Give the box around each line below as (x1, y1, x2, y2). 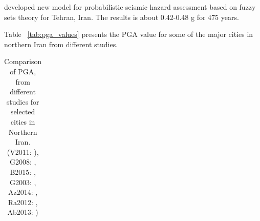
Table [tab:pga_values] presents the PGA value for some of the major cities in (4, 29, 253, 39)
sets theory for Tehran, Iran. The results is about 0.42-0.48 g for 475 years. (4, 11, 239, 22)
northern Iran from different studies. (4, 38, 118, 49)
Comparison (4, 56, 42, 67)
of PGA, (10, 66, 36, 76)
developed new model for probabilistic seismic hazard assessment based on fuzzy (4, 2, 256, 12)
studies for (6, 96, 39, 107)
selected (10, 106, 35, 117)
